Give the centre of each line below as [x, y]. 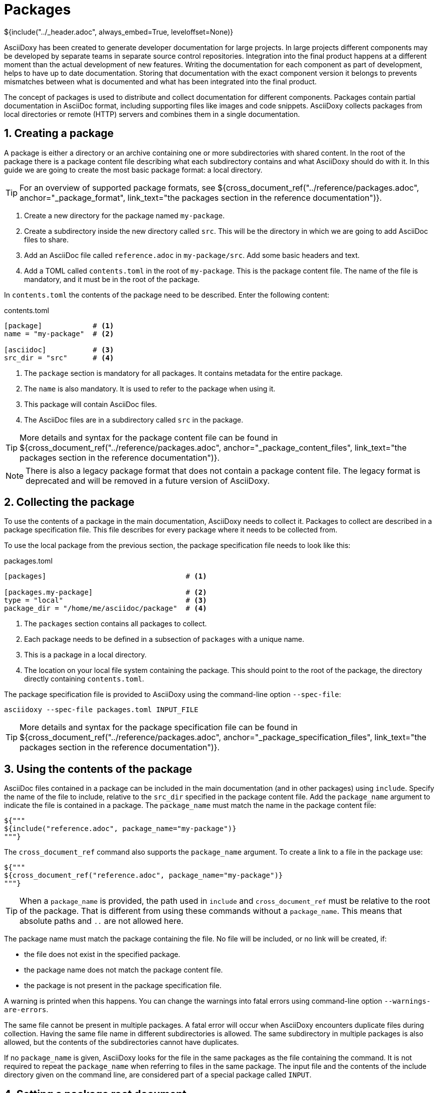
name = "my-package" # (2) [59, 333]
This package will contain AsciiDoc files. [90, 404]
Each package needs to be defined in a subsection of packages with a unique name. [164, 639]
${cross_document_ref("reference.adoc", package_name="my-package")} [144, 875]
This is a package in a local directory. [85, 655]
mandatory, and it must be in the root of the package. [112, 279]
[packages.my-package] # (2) [105, 592]
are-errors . [26, 1010]
